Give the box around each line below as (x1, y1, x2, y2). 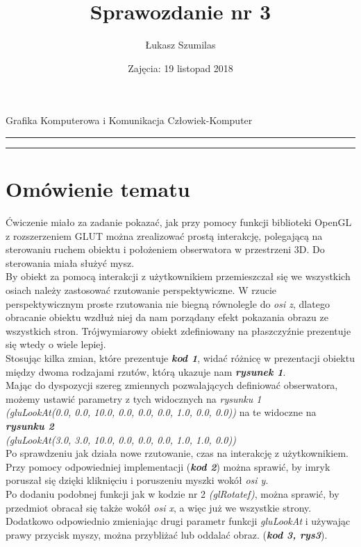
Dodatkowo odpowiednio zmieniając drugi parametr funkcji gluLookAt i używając (6, 514, 351, 528)
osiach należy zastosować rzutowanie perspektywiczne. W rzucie (6, 283, 277, 297)
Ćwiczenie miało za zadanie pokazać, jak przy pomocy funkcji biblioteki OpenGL (6, 215, 352, 229)
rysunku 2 (6, 418, 54, 433)
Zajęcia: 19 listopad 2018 (128, 60, 233, 75)
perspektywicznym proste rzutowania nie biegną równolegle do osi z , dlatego (6, 296, 330, 311)
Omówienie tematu (6, 175, 190, 203)
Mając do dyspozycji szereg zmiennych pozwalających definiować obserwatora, (6, 378, 338, 392)
